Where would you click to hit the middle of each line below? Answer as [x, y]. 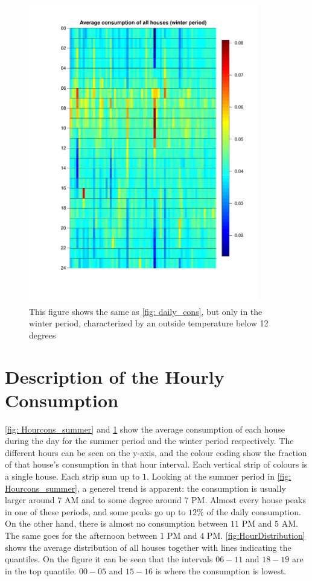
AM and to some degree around [123, 500]
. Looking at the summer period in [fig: [219, 476]
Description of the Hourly [115, 376]
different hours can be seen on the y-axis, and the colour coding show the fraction [156, 452]
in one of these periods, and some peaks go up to [95, 511]
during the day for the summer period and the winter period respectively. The [149, 441]
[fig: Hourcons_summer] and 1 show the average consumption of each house [145, 429]
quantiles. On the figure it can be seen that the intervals [109, 559]
